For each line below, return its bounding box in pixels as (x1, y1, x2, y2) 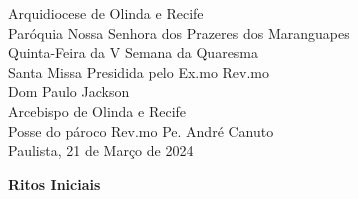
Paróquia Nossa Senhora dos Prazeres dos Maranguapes (8, 22, 350, 43)
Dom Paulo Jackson (8, 81, 130, 102)
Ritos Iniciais (8, 173, 101, 194)
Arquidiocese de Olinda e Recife (8, 3, 204, 23)
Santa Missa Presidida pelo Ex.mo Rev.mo (8, 61, 270, 82)
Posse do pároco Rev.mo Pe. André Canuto (8, 120, 274, 141)
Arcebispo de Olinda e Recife (8, 100, 187, 121)
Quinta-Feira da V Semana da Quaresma (8, 42, 259, 63)
